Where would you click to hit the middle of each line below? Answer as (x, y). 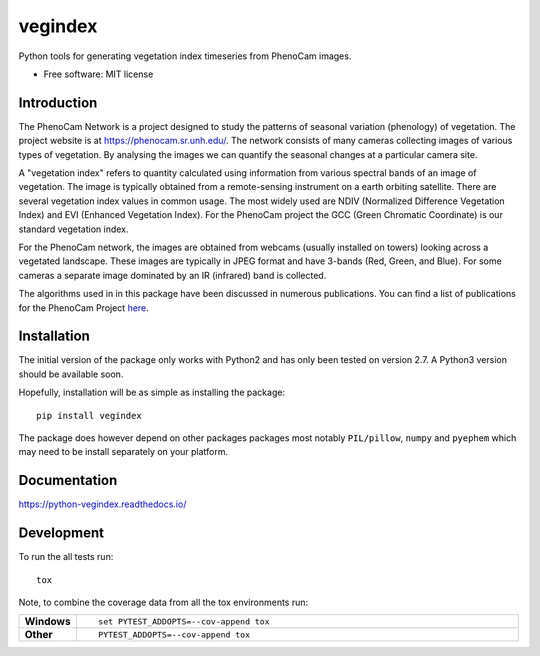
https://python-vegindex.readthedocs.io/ (102, 504)
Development (61, 533)
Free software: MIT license (98, 74)
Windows (47, 622)
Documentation (68, 480)
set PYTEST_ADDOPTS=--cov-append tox (184, 621)
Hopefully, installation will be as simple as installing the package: (151, 392)
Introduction (58, 102)
